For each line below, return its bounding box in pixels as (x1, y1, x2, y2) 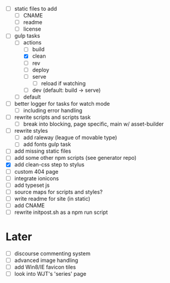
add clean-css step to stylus (14, 161, 85, 168)
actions (23, 39, 42, 46)
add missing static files (14, 147, 71, 155)
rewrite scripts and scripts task (14, 114, 91, 121)
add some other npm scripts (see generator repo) (14, 154, 137, 162)
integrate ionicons (14, 174, 59, 182)
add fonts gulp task (23, 141, 71, 148)
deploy (32, 66, 50, 73)
